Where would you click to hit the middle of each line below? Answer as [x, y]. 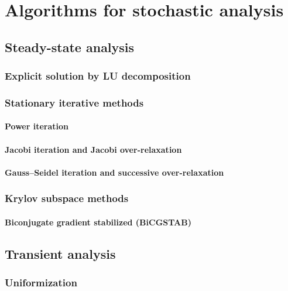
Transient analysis [60, 253]
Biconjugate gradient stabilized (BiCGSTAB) [98, 222]
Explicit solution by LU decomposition [98, 76]
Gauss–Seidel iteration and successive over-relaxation [114, 172]
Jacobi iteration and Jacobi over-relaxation [93, 149]
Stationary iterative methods [74, 102]
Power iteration [37, 126]
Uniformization [41, 283]
